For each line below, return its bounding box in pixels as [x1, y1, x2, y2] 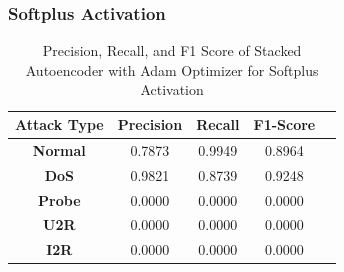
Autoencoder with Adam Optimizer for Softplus [25, 59, 319, 80]
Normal [32, 139, 86, 160]
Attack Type [15, 114, 104, 134]
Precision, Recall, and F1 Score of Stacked [42, 40, 302, 61]
